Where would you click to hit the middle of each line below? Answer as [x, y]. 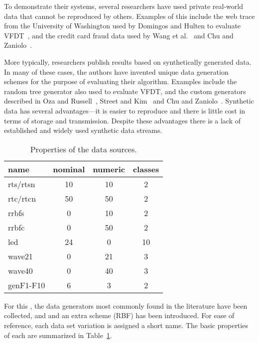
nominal [69, 169]
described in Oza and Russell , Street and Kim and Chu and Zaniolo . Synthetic [129, 101]
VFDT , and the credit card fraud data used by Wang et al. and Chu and [119, 35]
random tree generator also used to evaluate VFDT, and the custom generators [125, 91]
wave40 [20, 270]
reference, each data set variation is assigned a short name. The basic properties [126, 325]
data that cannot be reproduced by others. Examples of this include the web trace [129, 16]
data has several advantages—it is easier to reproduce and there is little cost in [125, 110]
